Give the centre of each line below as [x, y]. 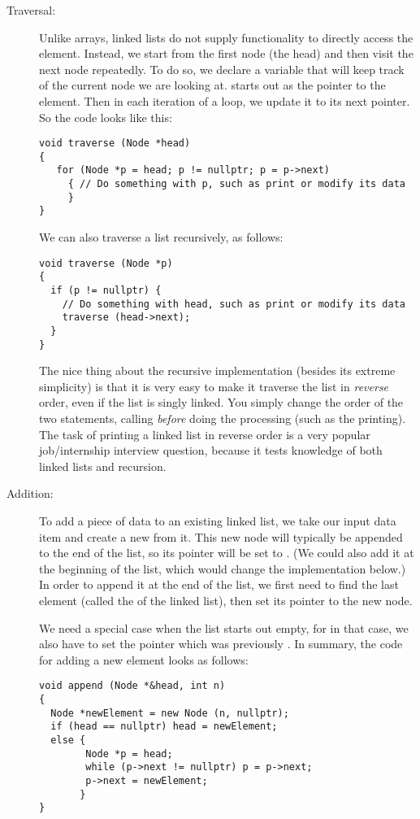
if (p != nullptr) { [106, 290]
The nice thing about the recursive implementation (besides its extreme [217, 370]
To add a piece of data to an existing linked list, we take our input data [218, 521]
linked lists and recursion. [103, 466]
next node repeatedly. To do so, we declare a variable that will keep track [222, 69]
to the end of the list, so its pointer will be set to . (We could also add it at [227, 553]
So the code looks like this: [106, 117]
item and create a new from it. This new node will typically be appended [221, 536]
